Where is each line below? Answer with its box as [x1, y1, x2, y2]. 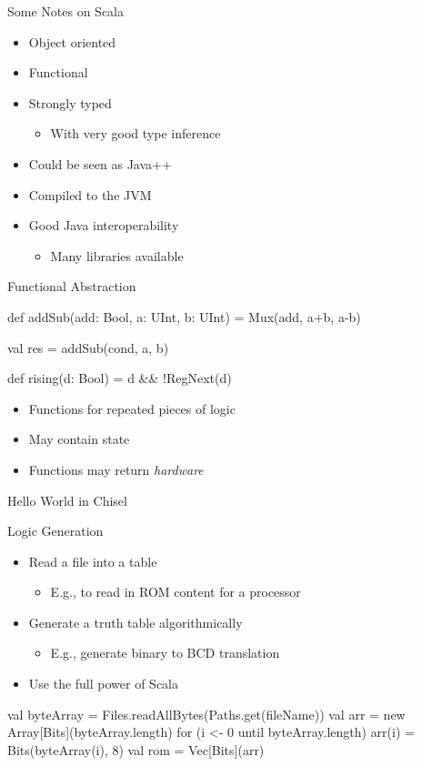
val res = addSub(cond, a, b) [7, 338, 169, 357]
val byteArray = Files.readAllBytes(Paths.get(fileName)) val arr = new [7, 704, 406, 723]
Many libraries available [50, 246, 184, 265]
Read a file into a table [28, 551, 157, 570]
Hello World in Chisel [7, 490, 127, 509]
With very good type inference [50, 124, 221, 143]
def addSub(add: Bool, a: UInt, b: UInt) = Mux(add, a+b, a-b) [7, 307, 361, 326]
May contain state [28, 429, 130, 449]
